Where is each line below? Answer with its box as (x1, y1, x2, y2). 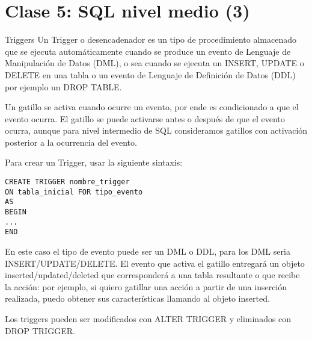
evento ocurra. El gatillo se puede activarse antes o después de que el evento (5, 112, 285, 125)
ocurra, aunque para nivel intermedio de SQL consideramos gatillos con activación (5, 124, 308, 137)
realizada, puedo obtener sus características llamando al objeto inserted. (5, 292, 270, 305)
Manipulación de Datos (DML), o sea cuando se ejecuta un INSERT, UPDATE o (5, 57, 304, 69)
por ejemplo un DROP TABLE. (5, 80, 122, 93)
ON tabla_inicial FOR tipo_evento (5, 187, 143, 196)
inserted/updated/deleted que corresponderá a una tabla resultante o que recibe (5, 269, 300, 281)
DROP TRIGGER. (5, 324, 75, 337)
